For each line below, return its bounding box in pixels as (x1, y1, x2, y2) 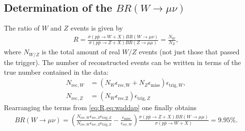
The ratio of (4, 23, 40, 33)
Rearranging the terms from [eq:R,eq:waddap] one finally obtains (4, 102, 197, 113)
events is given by (70, 23, 123, 33)
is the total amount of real (42, 47, 120, 57)
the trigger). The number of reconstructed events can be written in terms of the (4, 57, 241, 67)
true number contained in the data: (4, 66, 109, 77)
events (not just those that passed (139, 47, 240, 57)
